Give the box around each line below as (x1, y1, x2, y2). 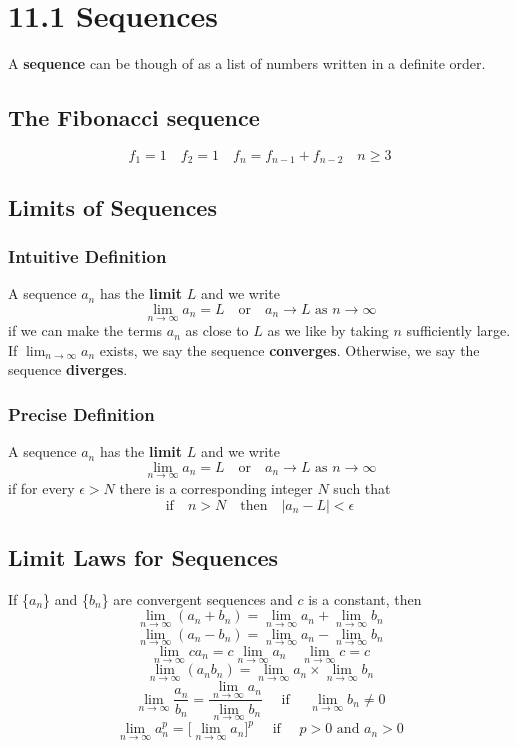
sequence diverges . (8, 359, 128, 380)
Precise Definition (8, 401, 155, 426)
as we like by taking (267, 320, 389, 341)
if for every (8, 478, 75, 498)
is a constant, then (308, 588, 422, 609)
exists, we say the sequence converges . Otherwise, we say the (99, 339, 480, 360)
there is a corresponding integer (119, 478, 313, 498)
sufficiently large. (406, 320, 511, 341)
